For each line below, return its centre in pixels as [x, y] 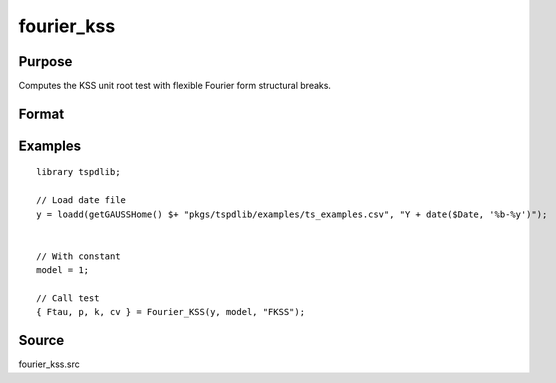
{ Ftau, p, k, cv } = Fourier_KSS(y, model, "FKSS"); [170, 312]
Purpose [45, 61]
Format [41, 113]
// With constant [78, 256]
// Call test [68, 298]
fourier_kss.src [49, 364]
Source [41, 340]
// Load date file [81, 200]
